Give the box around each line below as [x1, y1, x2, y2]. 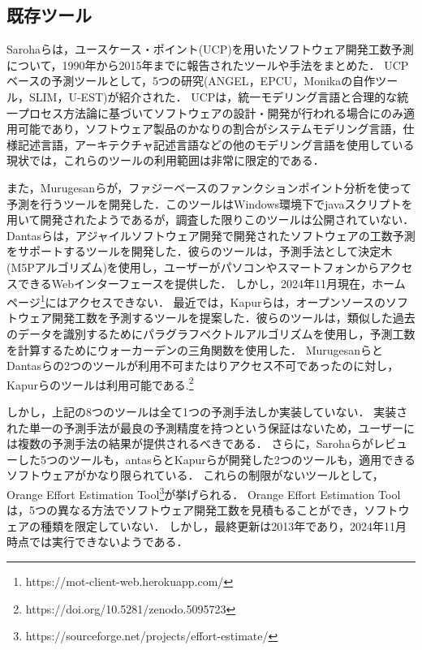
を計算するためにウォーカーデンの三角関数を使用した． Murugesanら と [6, 341, 384, 358]
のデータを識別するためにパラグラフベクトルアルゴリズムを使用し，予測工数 [6, 325, 416, 342]
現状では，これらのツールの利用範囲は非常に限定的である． [6, 152, 325, 169]
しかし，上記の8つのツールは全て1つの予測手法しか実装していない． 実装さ [6, 402, 408, 420]
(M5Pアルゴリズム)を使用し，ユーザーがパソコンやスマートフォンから [6, 258, 380, 275]
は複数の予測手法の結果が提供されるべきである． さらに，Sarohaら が [6, 435, 373, 452]
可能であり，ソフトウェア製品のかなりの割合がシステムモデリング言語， [17, 120, 403, 137]
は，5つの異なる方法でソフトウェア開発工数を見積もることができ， [6, 501, 364, 519]
